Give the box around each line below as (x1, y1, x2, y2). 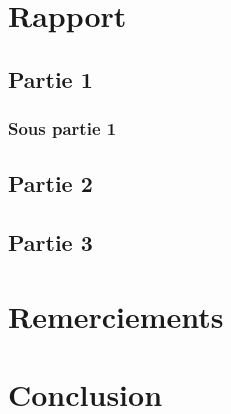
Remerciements (8, 295, 224, 336)
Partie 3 (8, 227, 93, 258)
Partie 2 (8, 168, 93, 199)
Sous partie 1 (8, 116, 117, 141)
